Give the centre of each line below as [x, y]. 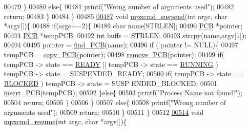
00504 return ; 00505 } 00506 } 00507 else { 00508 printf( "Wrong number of [115, 102]
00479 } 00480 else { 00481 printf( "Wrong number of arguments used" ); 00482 [119, 6]
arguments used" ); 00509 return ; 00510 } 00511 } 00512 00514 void [104, 112]
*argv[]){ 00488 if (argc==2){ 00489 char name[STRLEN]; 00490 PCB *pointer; [123, 26]
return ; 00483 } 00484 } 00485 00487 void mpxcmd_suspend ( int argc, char [116, 16]
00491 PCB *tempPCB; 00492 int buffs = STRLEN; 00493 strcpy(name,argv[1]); [125, 35]
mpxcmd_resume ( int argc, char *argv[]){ [65, 121]
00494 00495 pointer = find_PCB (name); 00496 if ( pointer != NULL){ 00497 [121, 45]
